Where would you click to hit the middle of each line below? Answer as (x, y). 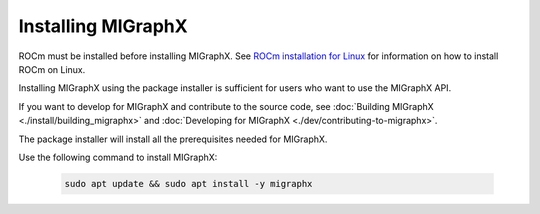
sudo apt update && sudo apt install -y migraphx (188, 183)
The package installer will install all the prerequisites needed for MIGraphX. (173, 139)
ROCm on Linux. (52, 69)
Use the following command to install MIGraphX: (118, 157)
